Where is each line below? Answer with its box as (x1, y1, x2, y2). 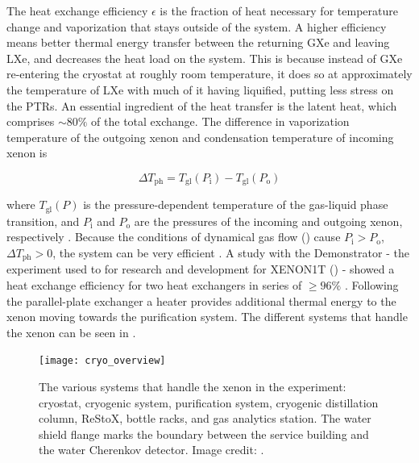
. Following (344, 277, 399, 294)
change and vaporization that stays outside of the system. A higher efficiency (6, 18, 387, 35)
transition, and (6, 212, 80, 229)
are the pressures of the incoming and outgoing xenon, (134, 212, 403, 229)
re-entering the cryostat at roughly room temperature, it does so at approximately (6, 65, 413, 82)
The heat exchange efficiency (6, 2, 148, 19)
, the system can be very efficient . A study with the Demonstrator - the (52, 244, 409, 261)
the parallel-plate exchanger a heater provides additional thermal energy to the (6, 292, 396, 309)
